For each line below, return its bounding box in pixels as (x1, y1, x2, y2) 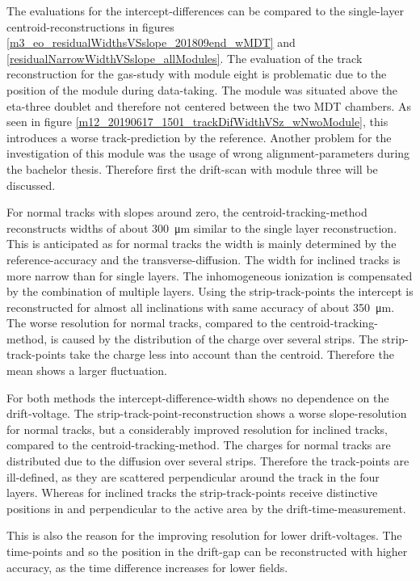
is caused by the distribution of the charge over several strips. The (50, 330, 379, 347)
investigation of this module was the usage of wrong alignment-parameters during (6, 145, 410, 162)
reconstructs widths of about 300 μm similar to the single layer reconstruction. (6, 219, 397, 236)
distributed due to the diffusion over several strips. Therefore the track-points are (6, 453, 409, 469)
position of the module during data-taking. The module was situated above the (6, 81, 398, 98)
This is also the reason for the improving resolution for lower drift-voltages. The (6, 527, 402, 544)
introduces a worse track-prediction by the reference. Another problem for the (6, 128, 392, 145)
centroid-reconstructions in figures (6, 18, 174, 35)
